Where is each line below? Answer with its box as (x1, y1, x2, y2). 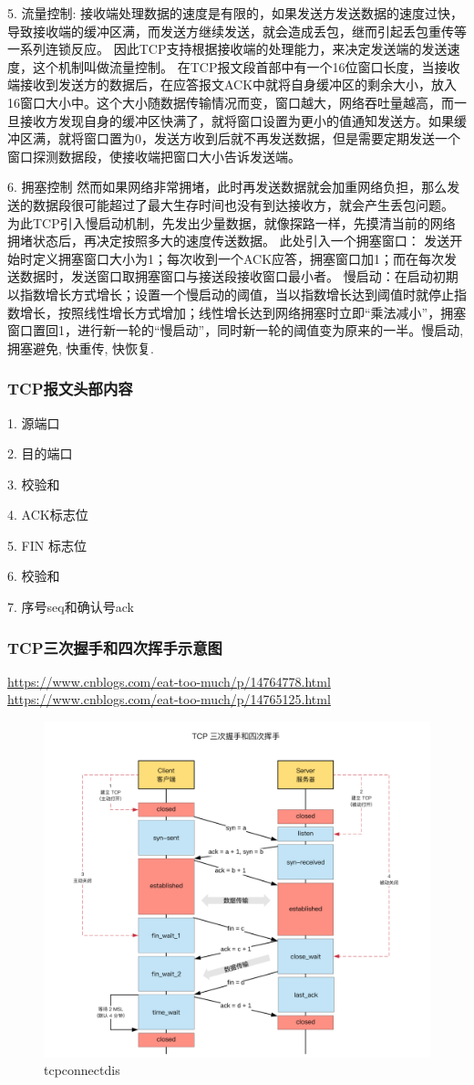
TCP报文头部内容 (7, 377, 133, 400)
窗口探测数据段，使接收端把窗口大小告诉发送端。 (7, 146, 301, 165)
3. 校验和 (7, 474, 60, 493)
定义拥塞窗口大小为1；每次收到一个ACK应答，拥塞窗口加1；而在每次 (32, 248, 445, 268)
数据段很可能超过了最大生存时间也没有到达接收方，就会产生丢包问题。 (32, 195, 454, 214)
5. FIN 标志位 (7, 535, 87, 554)
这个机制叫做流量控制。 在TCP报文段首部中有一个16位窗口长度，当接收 (32, 57, 460, 76)
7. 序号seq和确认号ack (7, 597, 134, 616)
